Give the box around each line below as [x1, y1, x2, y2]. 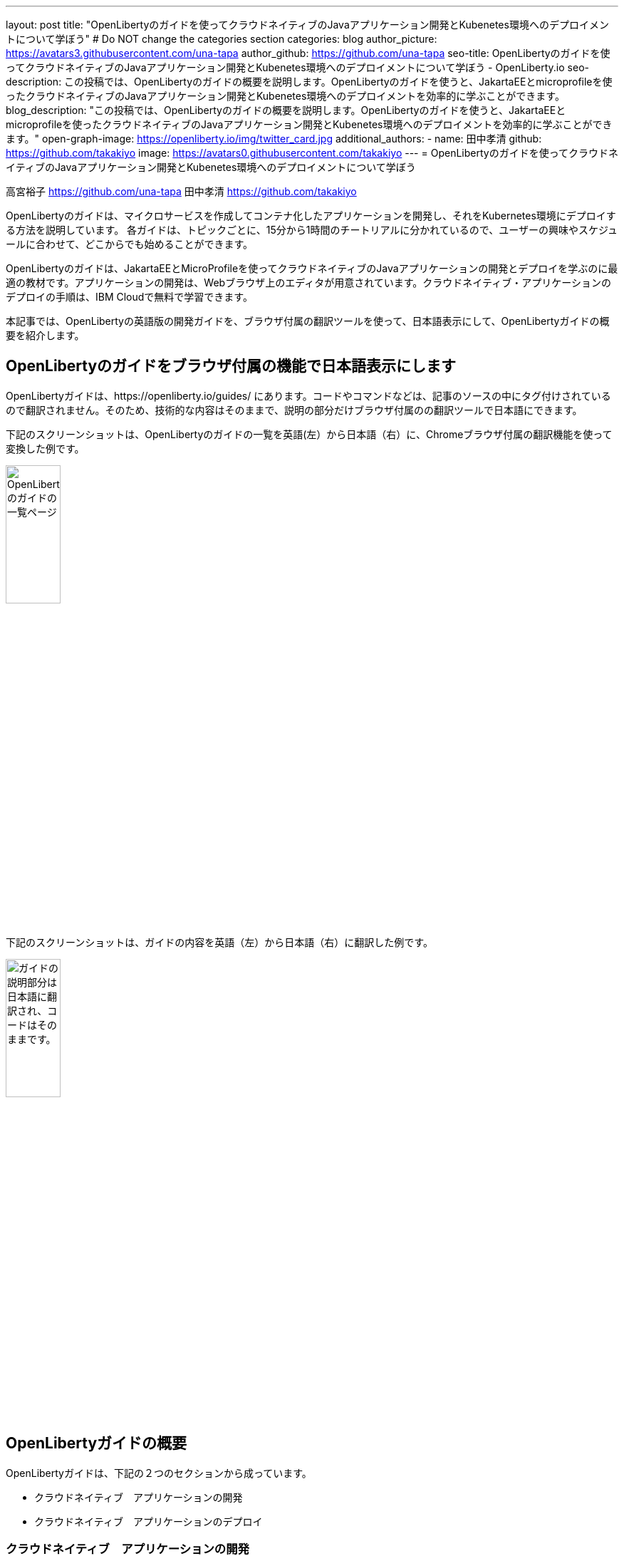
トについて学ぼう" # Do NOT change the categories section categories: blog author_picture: [6, 33, 437, 45]
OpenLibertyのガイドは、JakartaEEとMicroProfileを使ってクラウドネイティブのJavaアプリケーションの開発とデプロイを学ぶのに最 [6, 262, 618, 274]
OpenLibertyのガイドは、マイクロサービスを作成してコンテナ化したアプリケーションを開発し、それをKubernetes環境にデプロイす [6, 209, 616, 222]
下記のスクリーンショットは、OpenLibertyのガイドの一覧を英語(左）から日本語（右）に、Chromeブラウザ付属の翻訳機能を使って [6, 427, 613, 440]
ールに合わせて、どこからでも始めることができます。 [6, 238, 254, 250]
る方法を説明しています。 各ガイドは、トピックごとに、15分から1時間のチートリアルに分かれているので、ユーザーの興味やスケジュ [6, 224, 618, 236]
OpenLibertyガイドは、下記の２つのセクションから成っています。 [6, 1466, 312, 1479]
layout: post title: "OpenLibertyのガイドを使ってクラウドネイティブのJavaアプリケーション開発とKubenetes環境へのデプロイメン [6, 19, 609, 31]
